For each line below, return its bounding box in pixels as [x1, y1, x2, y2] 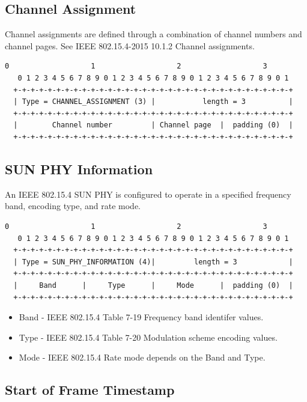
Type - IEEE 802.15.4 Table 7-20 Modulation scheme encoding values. [19, 330, 278, 343]
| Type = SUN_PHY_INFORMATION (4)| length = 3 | [13, 257, 293, 266]
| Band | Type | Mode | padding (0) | [13, 281, 293, 290]
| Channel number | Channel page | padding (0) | [13, 121, 293, 130]
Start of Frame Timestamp [5, 380, 175, 399]
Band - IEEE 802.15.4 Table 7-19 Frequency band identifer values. [19, 311, 264, 323]
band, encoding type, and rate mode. [5, 199, 141, 212]
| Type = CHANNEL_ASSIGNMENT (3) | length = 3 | [13, 97, 293, 106]
